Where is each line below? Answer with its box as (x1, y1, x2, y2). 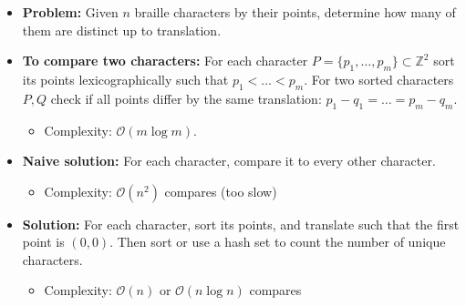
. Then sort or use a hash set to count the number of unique (109, 232, 446, 251)
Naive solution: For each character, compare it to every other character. (22, 151, 436, 170)
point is (22, 232, 65, 251)
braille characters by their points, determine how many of (134, 2, 456, 21)
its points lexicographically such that (22, 69, 229, 88)
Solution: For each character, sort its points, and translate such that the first (22, 214, 460, 233)
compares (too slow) (164, 181, 277, 200)
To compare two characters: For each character (22, 51, 308, 70)
